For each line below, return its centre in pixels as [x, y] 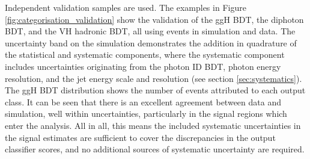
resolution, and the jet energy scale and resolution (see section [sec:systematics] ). [153, 78]
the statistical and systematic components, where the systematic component [145, 55]
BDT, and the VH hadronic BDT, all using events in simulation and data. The [150, 31]
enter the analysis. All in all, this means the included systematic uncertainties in [153, 125]
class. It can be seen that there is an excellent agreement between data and [143, 101]
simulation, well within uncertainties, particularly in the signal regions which [146, 114]
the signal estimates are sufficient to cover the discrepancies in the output [140, 137]
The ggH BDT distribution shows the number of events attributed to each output [155, 90]
